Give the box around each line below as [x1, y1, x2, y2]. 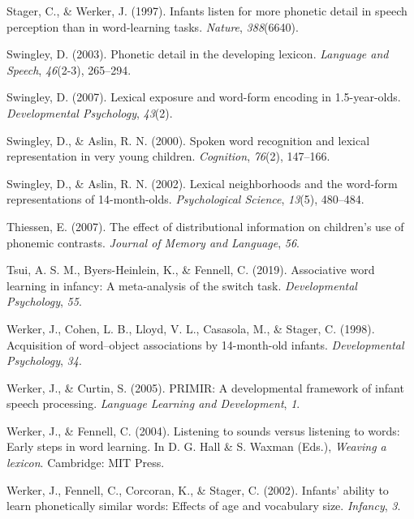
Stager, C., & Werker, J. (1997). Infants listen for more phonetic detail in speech [6, 2, 408, 19]
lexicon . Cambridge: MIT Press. [6, 454, 165, 471]
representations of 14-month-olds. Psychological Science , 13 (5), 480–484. [6, 191, 364, 208]
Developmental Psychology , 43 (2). [6, 104, 173, 121]
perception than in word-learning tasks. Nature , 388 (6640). [6, 18, 299, 35]
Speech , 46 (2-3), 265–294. [6, 61, 132, 78]
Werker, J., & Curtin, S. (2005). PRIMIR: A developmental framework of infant [6, 379, 404, 396]
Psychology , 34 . [6, 352, 82, 369]
